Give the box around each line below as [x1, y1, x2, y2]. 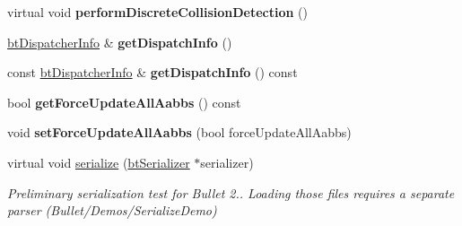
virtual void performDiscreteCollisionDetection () [7, 3, 308, 21]
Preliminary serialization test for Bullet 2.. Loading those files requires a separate [7, 183, 455, 202]
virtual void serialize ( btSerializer [7, 152, 190, 171]
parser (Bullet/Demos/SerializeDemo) [7, 201, 217, 220]
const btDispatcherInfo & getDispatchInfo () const [7, 63, 298, 82]
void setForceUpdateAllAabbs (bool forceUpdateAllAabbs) [7, 123, 352, 142]
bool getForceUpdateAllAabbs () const [7, 92, 241, 111]
